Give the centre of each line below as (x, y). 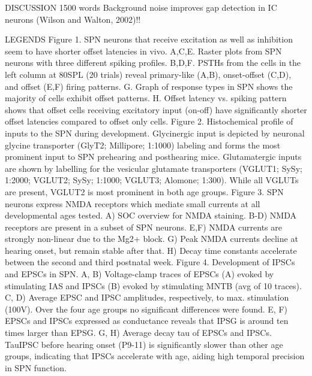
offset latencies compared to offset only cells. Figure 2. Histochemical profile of (149, 121)
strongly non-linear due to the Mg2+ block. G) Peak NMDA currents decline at (151, 239)
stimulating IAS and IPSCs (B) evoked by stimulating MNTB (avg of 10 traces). (153, 285)
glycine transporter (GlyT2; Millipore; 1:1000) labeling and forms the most (143, 145)
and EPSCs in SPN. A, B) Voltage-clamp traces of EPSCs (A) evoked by (139, 274)
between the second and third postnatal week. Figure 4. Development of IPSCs (150, 262)
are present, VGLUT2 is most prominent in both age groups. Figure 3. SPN (144, 191)
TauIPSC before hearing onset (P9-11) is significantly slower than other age (144, 344)
